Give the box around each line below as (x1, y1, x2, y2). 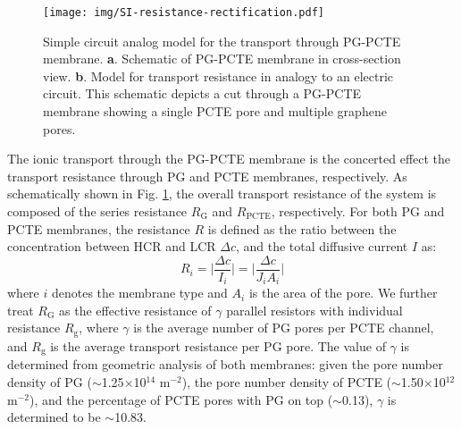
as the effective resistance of (59, 300, 212, 319)
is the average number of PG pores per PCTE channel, (133, 318, 434, 337)
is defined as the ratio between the (207, 219, 397, 238)
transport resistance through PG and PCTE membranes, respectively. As (7, 166, 407, 185)
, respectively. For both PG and (271, 202, 445, 220)
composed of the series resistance (7, 202, 188, 220)
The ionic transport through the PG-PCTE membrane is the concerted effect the (7, 149, 451, 168)
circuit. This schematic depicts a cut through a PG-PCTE (43, 84, 362, 103)
